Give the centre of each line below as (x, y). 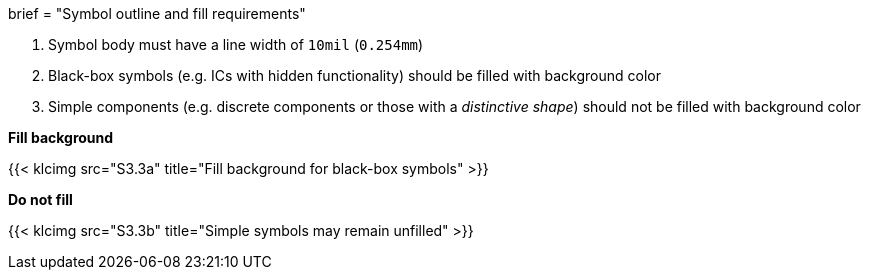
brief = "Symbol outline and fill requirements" (157, 13)
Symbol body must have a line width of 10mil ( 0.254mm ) (236, 44)
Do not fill (40, 199)
